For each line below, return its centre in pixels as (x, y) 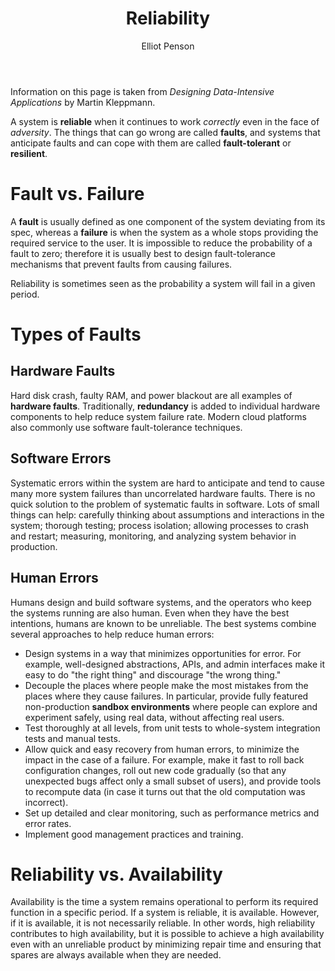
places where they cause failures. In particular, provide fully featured (166, 696)
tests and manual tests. (72, 738)
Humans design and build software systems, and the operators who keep (161, 602)
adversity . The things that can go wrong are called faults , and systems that (165, 132)
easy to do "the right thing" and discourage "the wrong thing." (153, 674)
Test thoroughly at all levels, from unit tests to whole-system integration (172, 728)
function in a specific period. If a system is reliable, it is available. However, (165, 913)
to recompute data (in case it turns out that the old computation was (165, 791)
